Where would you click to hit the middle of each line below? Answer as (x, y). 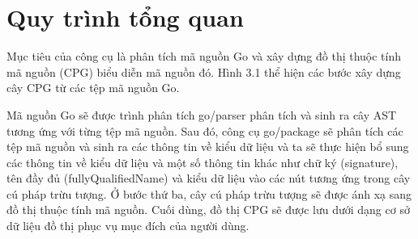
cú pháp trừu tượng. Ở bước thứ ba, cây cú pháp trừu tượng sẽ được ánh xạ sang (209, 193)
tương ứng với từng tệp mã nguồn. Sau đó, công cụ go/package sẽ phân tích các (205, 130)
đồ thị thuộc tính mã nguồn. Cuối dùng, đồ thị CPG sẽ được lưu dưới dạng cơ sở (208, 210)
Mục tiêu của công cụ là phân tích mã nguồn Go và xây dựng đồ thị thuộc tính (204, 56)
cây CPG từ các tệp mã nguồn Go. (93, 88)
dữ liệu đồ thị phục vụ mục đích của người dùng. (128, 226)
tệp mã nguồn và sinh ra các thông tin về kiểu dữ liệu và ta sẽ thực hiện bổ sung (208, 147)
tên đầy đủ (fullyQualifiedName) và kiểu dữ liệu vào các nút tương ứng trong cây (209, 178)
